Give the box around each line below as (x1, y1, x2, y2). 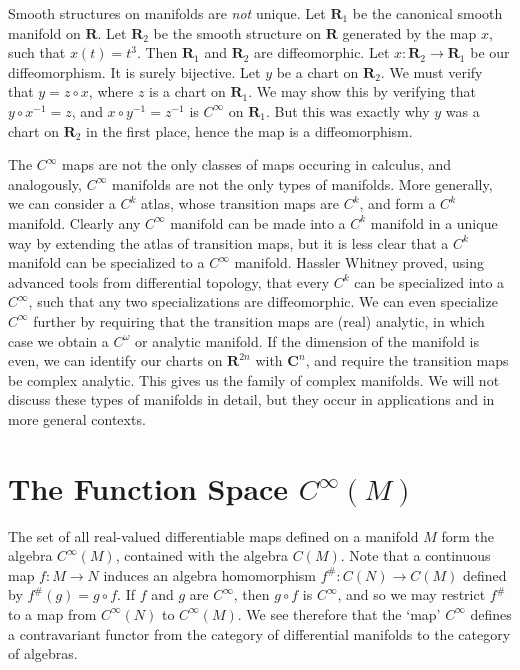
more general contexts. (8, 408, 146, 429)
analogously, (8, 173, 82, 194)
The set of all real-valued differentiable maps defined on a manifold (8, 525, 419, 546)
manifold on (8, 22, 81, 43)
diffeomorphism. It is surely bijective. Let (8, 61, 261, 82)
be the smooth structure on (153, 22, 322, 43)
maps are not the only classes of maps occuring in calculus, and (62, 154, 452, 175)
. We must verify (380, 61, 483, 82)
